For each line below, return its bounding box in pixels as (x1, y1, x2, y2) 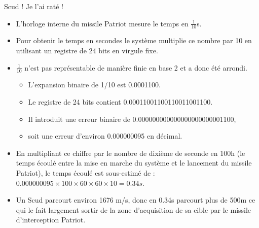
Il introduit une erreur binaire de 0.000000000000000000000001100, (28, 113, 236, 124)
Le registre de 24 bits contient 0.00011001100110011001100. (28, 96, 213, 107)
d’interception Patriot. (16, 214, 86, 225)
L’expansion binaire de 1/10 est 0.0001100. (28, 79, 161, 90)
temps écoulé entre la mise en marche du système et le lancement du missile (16, 157, 252, 168)
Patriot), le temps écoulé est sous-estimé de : (16, 168, 155, 178)
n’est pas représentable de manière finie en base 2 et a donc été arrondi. (24, 62, 247, 73)
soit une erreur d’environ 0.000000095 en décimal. (28, 131, 182, 141)
